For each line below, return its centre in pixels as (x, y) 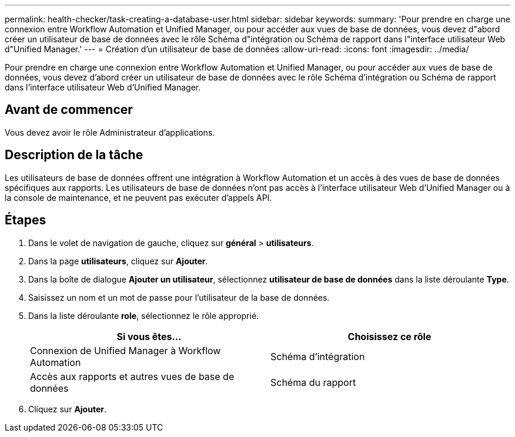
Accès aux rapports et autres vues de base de (132, 376)
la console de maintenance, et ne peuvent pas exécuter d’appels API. (138, 197)
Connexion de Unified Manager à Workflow (126, 350)
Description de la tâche (74, 155)
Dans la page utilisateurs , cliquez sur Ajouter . (118, 261)
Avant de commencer (69, 110)
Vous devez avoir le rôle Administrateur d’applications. (110, 132)
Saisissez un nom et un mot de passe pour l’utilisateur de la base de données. (179, 297)
